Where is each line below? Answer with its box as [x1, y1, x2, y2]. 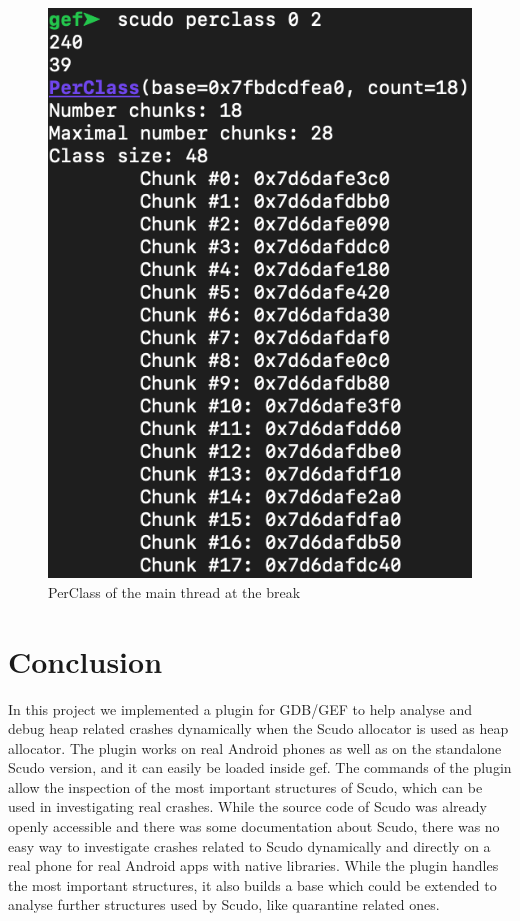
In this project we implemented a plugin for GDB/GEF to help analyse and [8, 698, 473, 719]
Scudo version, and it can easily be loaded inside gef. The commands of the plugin [8, 757, 512, 778]
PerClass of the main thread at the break [48, 581, 301, 602]
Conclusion [8, 640, 163, 681]
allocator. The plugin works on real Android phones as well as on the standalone [8, 737, 502, 758]
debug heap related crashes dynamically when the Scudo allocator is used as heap [8, 718, 509, 739]
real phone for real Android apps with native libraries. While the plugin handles [8, 855, 499, 876]
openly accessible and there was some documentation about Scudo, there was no [8, 816, 500, 837]
